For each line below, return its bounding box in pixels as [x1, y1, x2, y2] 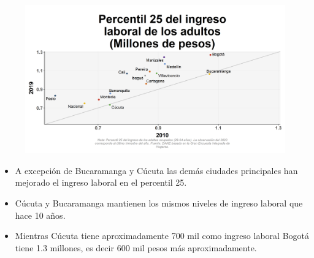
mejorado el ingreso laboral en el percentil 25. [15, 176, 187, 189]
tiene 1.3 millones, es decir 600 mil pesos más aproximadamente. [15, 241, 257, 254]
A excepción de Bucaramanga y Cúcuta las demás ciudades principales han [15, 164, 298, 176]
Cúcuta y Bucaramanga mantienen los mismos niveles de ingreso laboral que [15, 197, 303, 209]
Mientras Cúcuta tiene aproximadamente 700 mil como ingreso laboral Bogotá [15, 229, 310, 242]
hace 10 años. [15, 208, 66, 221]
